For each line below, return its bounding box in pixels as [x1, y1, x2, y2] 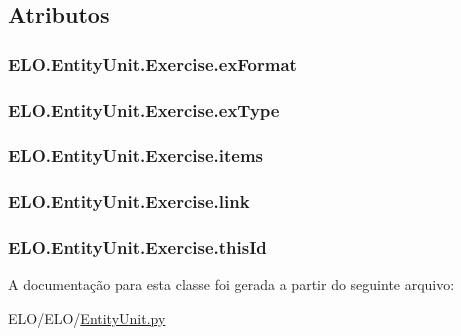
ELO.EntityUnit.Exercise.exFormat [8, 51, 297, 76]
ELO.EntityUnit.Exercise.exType [8, 97, 280, 122]
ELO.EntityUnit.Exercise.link [8, 189, 250, 214]
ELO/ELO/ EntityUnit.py [8, 307, 166, 328]
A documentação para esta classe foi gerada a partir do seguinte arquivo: [8, 274, 455, 295]
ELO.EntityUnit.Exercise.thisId [8, 235, 267, 260]
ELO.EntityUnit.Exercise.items [8, 143, 264, 168]
